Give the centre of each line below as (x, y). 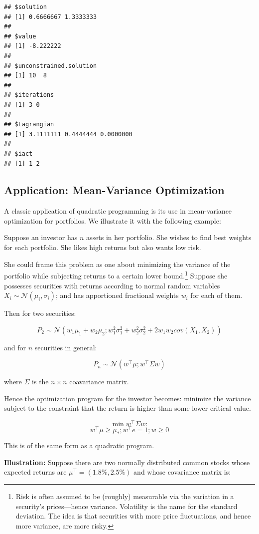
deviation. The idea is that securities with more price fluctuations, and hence (133, 516)
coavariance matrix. (99, 382)
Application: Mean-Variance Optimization (114, 190)
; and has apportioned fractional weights (117, 295)
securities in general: (66, 347)
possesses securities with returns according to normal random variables (112, 285)
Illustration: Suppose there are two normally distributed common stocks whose (127, 462)
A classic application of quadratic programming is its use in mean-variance (118, 211)
